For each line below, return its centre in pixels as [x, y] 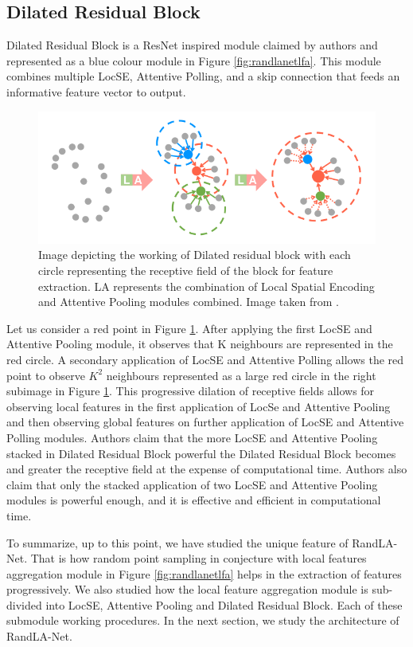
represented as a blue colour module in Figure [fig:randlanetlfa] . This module [194, 60]
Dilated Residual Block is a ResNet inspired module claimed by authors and [192, 45]
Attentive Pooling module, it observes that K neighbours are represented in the [200, 344]
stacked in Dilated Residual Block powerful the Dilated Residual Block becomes [201, 453]
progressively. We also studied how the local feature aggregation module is [187, 589]
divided [24, 604]
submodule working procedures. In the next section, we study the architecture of [203, 620]
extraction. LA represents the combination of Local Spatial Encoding [206, 286]
